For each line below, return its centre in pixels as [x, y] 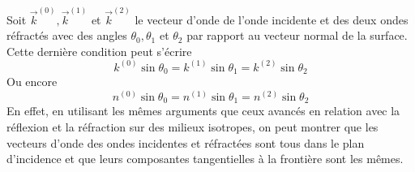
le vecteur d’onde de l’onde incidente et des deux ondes [272, 19]
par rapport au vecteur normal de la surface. [297, 35]
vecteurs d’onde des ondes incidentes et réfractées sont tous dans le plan [186, 142]
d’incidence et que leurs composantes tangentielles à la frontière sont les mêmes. [205, 159]
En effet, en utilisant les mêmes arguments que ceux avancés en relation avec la [203, 111]
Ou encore [32, 82]
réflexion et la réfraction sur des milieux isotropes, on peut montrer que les [193, 126]
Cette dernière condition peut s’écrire [99, 51]
